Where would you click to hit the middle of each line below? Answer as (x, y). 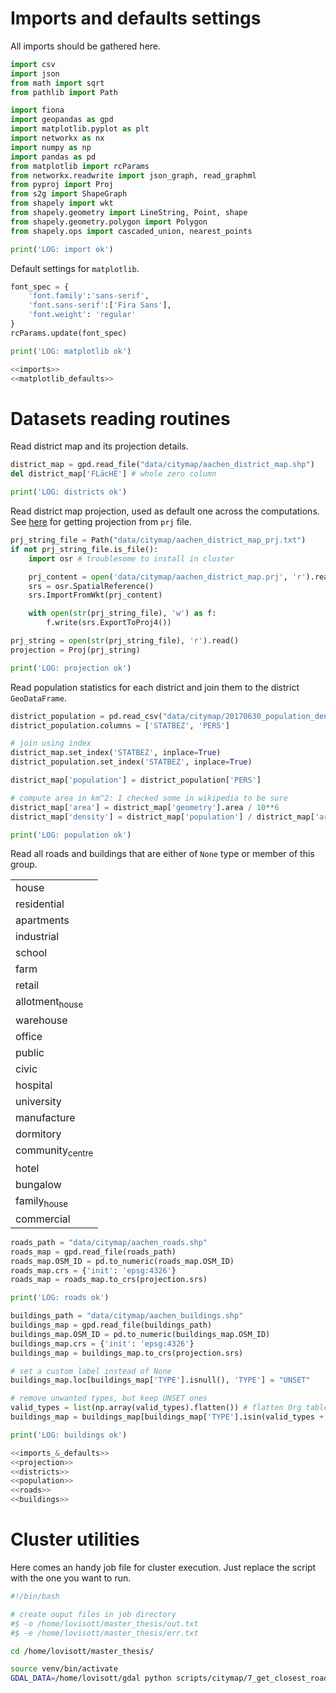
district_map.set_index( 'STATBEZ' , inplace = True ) (116, 753)
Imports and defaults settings (136, 18)
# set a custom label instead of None (91, 1371)
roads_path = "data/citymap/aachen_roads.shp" (109, 1242)
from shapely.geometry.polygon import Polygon (109, 222)
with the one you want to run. (71, 1578)
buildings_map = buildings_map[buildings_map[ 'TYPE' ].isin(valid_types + (167, 1417)
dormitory (38, 1134)
